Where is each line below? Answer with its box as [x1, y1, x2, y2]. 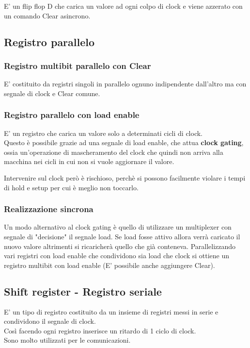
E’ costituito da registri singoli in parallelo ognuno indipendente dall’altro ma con [4, 79, 247, 89]
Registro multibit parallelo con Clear [4, 59, 151, 71]
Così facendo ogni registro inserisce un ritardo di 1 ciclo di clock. [4, 325, 196, 335]
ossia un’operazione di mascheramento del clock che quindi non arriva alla [4, 147, 223, 157]
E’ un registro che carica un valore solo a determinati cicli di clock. [4, 128, 203, 138]
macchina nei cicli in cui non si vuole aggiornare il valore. [4, 156, 174, 166]
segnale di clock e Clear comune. [4, 88, 100, 98]
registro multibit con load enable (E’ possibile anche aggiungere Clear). [4, 260, 215, 270]
